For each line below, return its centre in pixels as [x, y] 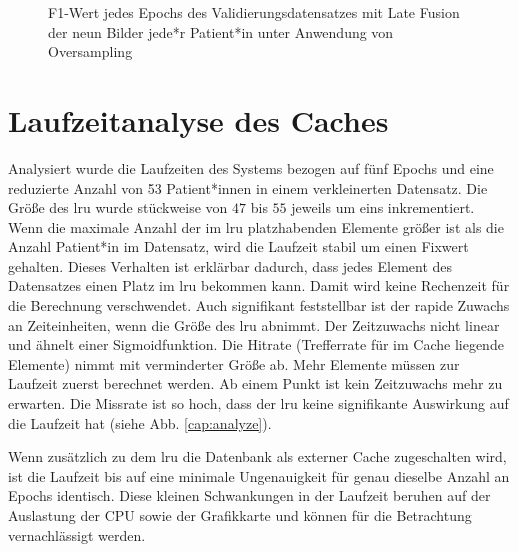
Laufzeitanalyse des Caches [198, 119]
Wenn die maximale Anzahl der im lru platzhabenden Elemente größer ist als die [256, 226]
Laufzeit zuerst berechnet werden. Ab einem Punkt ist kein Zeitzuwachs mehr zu [255, 383]
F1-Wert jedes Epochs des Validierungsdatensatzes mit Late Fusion [254, 12]
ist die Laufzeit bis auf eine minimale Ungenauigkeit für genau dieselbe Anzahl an [259, 475]
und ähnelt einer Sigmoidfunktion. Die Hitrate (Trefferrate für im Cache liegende [256, 344]
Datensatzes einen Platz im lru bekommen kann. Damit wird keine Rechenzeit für [259, 285]
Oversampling [90, 51]
